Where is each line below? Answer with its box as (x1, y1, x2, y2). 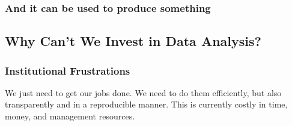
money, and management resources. (5, 110, 135, 122)
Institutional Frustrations (5, 63, 130, 78)
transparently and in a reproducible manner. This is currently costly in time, (5, 98, 288, 110)
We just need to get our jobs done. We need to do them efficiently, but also (5, 86, 282, 99)
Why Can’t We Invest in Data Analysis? (5, 32, 261, 50)
